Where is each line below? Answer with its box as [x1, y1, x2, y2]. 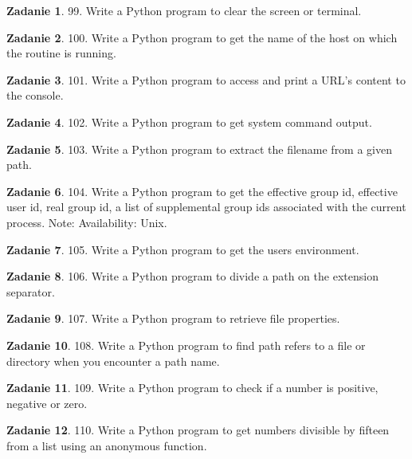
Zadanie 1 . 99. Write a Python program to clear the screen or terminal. [6, 2, 362, 18]
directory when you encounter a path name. [6, 352, 220, 369]
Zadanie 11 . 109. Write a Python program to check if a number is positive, [6, 379, 379, 396]
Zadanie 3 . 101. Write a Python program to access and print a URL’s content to [6, 71, 406, 88]
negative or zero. [6, 394, 88, 411]
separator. [6, 283, 55, 300]
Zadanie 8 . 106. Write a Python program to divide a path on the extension [6, 268, 379, 284]
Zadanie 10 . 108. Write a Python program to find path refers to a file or [6, 336, 366, 353]
